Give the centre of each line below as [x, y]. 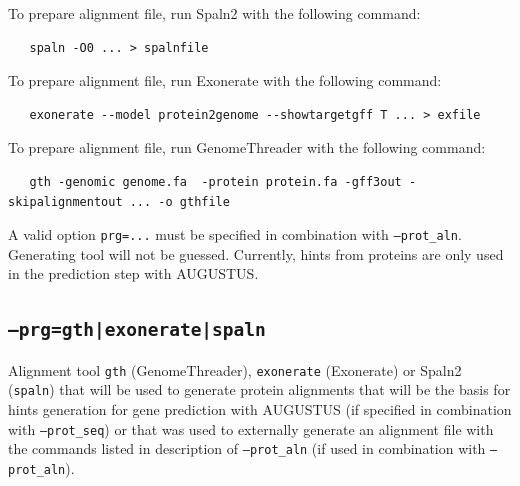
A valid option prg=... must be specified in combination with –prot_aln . [235, 234]
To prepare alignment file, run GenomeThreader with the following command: [247, 147]
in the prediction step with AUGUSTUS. [133, 273]
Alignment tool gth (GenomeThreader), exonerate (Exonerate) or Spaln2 [235, 369]
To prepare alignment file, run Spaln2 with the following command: [214, 13]
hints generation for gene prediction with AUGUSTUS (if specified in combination [260, 409]
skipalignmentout [65, 201]
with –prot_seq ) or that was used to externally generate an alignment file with [251, 428]
